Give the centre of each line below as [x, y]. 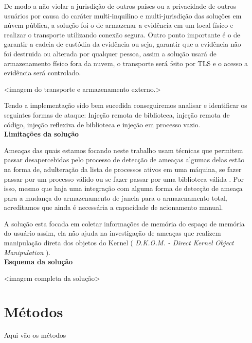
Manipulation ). [27, 252]
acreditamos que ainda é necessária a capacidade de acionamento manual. [114, 207]
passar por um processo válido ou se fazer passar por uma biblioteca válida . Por [124, 179]
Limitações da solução [41, 134]
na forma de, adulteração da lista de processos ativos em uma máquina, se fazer [123, 169]
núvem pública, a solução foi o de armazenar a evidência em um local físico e [119, 25]
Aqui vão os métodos [35, 334]
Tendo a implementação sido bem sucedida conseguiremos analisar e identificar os [126, 105]
